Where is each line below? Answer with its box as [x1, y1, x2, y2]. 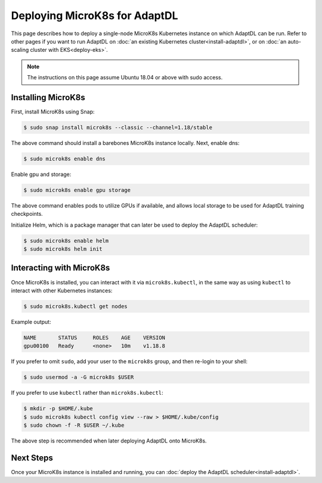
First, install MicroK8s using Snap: [11, 108, 95, 116]
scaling [11, 47, 29, 54]
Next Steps [11, 453, 53, 463]
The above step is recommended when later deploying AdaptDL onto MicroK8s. [11, 437, 207, 444]
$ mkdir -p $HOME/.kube [23, 405, 94, 412]
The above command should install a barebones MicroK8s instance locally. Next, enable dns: [11, 139, 240, 146]
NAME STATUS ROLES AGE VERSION [23, 334, 165, 341]
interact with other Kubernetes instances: [11, 287, 113, 294]
